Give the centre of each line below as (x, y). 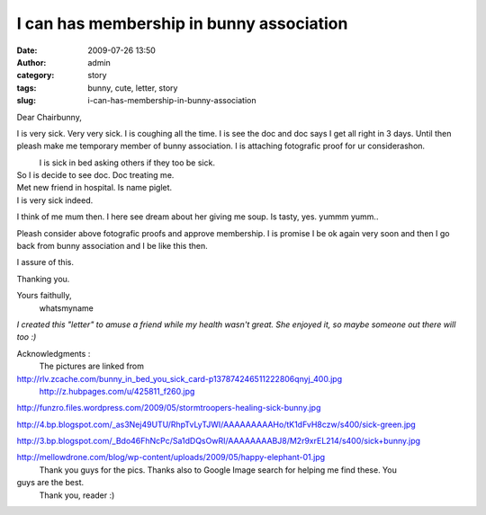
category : (36, 75)
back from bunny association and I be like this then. (112, 246)
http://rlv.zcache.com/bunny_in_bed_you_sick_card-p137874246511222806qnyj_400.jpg (179, 378)
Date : (27, 50)
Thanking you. (43, 279)
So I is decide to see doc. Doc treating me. (95, 175)
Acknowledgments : (54, 353)
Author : (31, 62)
